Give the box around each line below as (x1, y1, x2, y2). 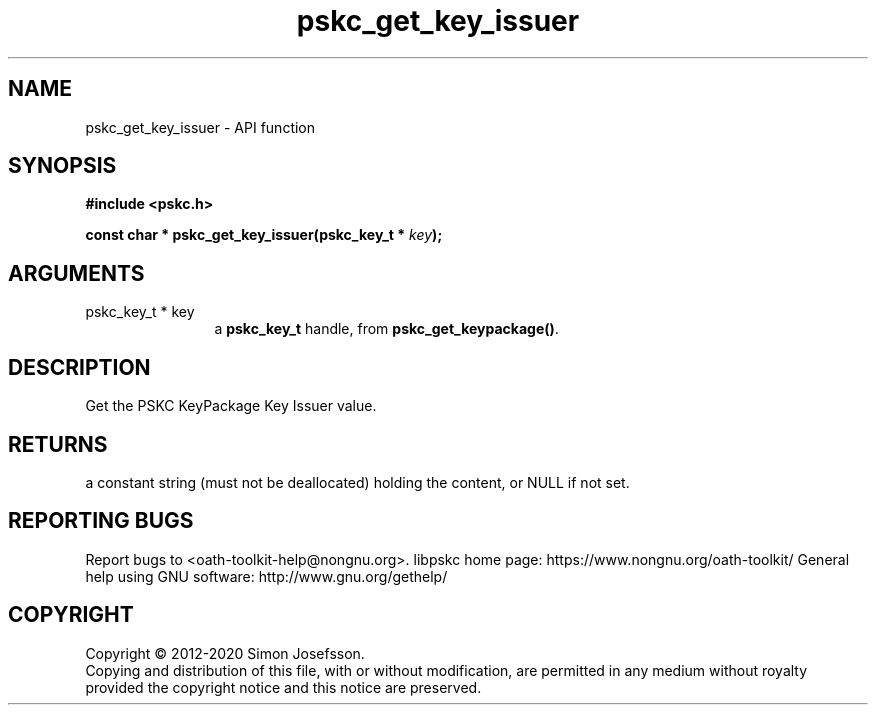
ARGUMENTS (8, 260, 145, 286)
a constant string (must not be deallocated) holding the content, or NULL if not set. (85, 473, 630, 491)
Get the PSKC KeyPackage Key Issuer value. (85, 397, 377, 415)
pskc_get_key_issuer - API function (85, 118, 316, 136)
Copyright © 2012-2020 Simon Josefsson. (85, 644, 365, 662)
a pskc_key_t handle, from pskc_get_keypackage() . (214, 320, 559, 338)
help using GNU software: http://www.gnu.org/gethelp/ (85, 567, 448, 585)
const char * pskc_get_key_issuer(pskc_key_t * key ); (85, 226, 443, 244)
